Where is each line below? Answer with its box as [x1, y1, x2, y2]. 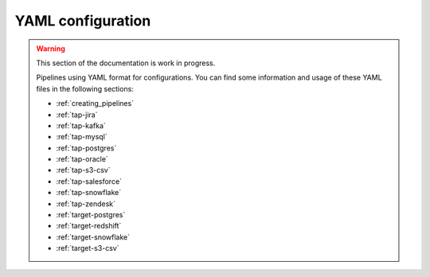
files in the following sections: [36, 84, 135, 93]
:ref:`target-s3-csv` [56, 244, 119, 253]
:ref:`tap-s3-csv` [56, 166, 111, 175]
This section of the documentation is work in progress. [36, 58, 216, 68]
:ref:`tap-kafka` [56, 120, 107, 131]
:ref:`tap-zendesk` [56, 199, 115, 209]
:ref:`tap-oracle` [56, 154, 109, 164]
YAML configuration [14, 12, 151, 29]
